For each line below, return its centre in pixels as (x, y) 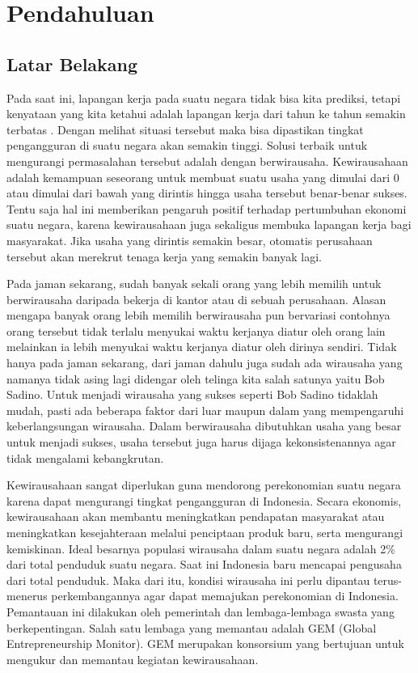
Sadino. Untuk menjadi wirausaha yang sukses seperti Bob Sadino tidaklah (192, 394)
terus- (387, 580)
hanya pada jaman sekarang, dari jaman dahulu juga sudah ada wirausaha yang (205, 363)
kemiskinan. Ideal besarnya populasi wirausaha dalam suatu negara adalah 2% (201, 548)
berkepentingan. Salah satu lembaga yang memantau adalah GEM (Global (192, 627)
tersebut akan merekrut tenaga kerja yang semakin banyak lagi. (164, 256)
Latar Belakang (72, 63)
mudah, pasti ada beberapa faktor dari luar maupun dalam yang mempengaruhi (205, 410)
